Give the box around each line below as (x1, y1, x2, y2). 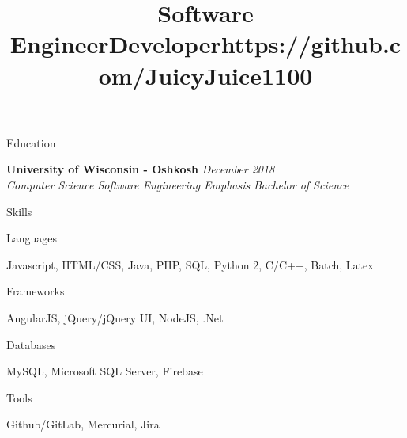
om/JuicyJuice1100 (98, 59, 313, 91)
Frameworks (6, 283, 65, 299)
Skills (6, 203, 32, 219)
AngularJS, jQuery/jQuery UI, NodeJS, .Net (6, 309, 224, 326)
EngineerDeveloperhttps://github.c (9, 28, 401, 60)
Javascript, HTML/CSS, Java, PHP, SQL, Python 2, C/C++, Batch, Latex (6, 256, 374, 272)
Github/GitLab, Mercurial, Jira (6, 416, 160, 432)
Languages (6, 230, 58, 246)
